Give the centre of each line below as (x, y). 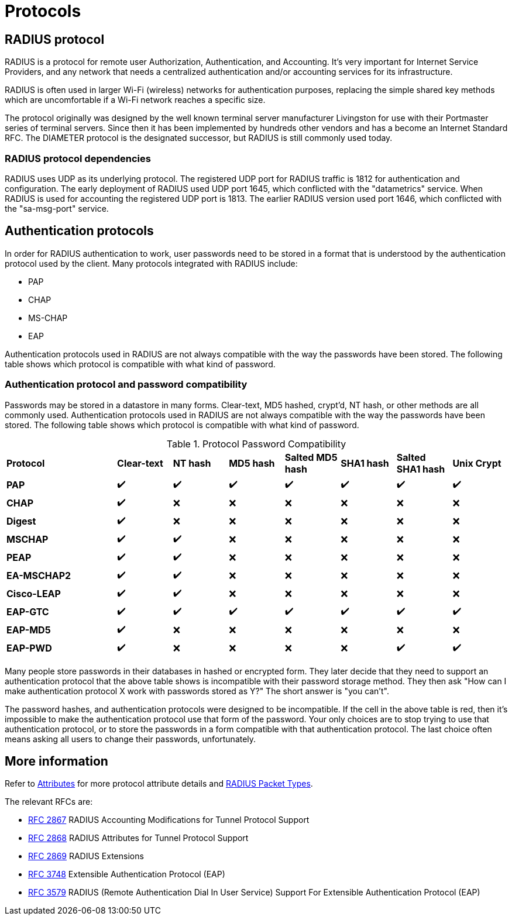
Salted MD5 (311, 457)
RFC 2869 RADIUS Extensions (86, 856)
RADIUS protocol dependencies (78, 158)
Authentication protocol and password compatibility (126, 385)
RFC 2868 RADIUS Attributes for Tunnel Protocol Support (138, 838)
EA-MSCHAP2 (39, 576)
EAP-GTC (28, 612)
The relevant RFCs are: (49, 802)
